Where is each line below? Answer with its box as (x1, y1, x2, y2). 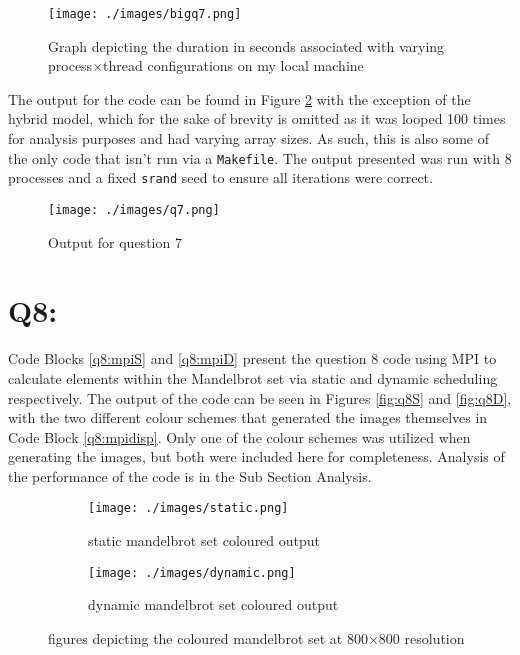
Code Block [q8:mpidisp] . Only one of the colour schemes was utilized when (8, 426, 471, 447)
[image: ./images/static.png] (88, 501, 289, 516)
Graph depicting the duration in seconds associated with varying (48, 35, 445, 56)
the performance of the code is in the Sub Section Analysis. (8, 465, 372, 486)
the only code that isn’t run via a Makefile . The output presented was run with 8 (8, 147, 512, 168)
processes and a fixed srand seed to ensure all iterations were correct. (8, 167, 433, 188)
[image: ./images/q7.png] (48, 202, 220, 217)
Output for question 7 (48, 231, 182, 252)
